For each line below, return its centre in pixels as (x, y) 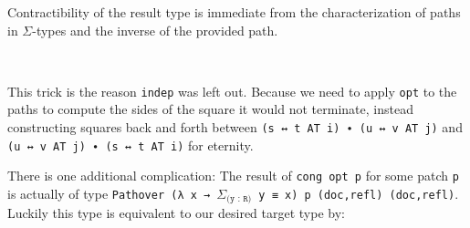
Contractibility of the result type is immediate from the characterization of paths (234, 12)
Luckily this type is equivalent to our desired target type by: (176, 213)
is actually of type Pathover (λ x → (109, 193)
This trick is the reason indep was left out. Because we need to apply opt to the (232, 91)
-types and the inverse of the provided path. (155, 30)
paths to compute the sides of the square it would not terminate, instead (210, 109)
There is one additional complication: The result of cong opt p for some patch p (233, 176)
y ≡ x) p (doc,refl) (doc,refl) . (359, 193)
